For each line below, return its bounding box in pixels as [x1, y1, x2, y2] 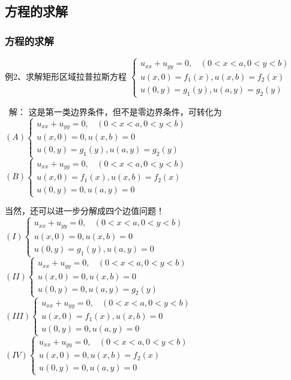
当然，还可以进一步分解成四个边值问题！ [5, 204, 164, 217]
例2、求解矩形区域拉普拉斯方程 [5, 70, 127, 82]
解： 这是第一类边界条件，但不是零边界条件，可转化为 [8, 105, 222, 117]
